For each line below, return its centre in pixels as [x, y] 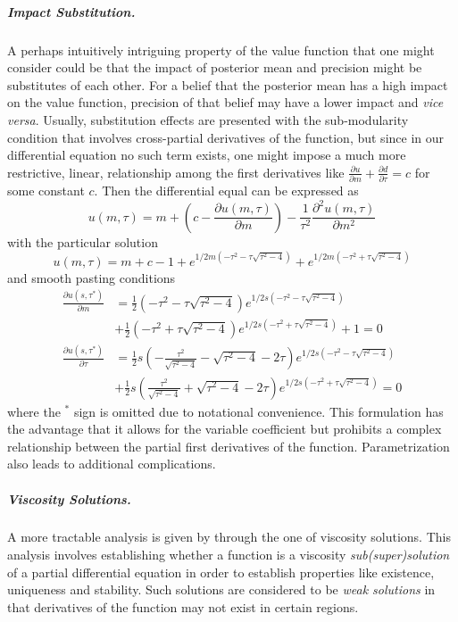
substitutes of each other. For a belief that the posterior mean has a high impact [228, 84]
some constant [46, 191]
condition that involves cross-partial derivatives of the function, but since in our [226, 137]
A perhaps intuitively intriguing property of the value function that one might [221, 50]
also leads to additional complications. [112, 464]
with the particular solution [83, 241]
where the [34, 411]
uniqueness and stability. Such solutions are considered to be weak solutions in [221, 589]
